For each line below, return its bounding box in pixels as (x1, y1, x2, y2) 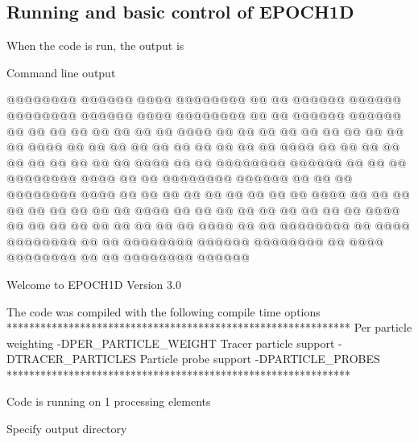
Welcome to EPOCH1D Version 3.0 (6, 275, 181, 292)
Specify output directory (6, 420, 127, 437)
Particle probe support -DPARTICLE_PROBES (139, 350, 380, 367)
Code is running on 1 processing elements (6, 393, 211, 410)
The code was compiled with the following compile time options (6, 303, 321, 320)
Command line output (6, 64, 116, 81)
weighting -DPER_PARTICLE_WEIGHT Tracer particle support (6, 334, 335, 351)
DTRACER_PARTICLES (6, 350, 137, 367)
